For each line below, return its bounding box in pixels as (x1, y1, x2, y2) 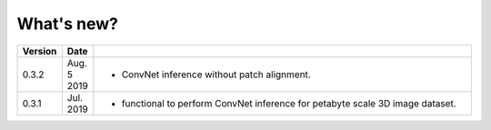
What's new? (16, 14, 118, 34)
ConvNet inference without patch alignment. (121, 68, 311, 81)
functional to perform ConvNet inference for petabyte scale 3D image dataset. (121, 96, 456, 109)
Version (22, 45, 57, 57)
